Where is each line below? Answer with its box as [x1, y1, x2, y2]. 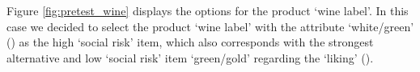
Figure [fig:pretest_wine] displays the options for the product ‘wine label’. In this [6, 2, 409, 18]
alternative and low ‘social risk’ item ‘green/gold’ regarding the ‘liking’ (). [6, 49, 374, 66]
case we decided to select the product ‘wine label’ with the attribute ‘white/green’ [6, 18, 414, 34]
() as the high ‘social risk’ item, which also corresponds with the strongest [6, 34, 374, 50]
